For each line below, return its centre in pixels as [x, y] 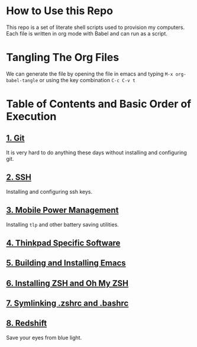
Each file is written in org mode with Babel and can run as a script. [87, 33]
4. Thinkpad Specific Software [63, 243]
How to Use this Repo [60, 11]
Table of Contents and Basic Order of [99, 104]
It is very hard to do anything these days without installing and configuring [97, 153]
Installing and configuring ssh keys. [49, 192]
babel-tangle [22, 80]
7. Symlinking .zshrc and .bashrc [67, 304]
